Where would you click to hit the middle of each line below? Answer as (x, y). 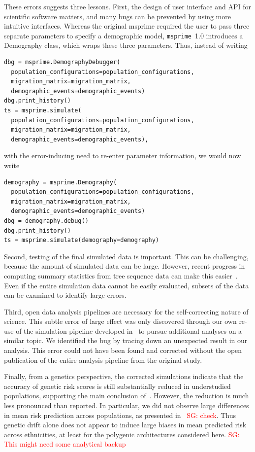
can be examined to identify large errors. (65, 295)
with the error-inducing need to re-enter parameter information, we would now (123, 156)
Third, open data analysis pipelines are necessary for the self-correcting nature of (126, 311)
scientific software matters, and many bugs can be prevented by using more (117, 16)
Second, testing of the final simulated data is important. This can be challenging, (126, 256)
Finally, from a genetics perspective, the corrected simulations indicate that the (124, 376)
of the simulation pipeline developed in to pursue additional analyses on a (129, 330)
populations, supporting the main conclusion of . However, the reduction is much (127, 396)
